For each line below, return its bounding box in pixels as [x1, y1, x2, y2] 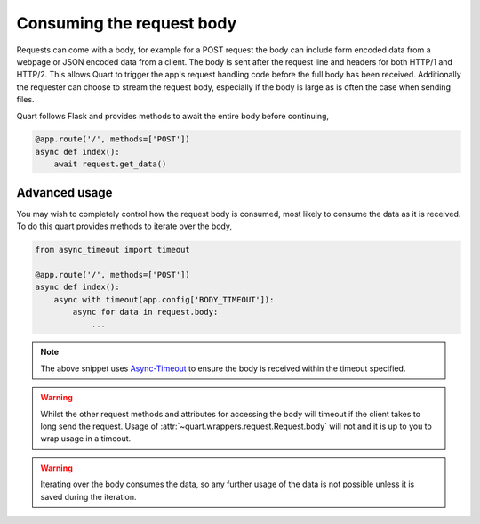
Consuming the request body [16, 13, 237, 33]
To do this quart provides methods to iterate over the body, [16, 221, 233, 231]
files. [16, 94, 35, 105]
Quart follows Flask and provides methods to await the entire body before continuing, [16, 110, 329, 121]
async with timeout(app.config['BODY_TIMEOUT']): [53, 294, 275, 304]
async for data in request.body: [72, 307, 219, 318]
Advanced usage [16, 185, 113, 200]
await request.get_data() [53, 159, 167, 169]
